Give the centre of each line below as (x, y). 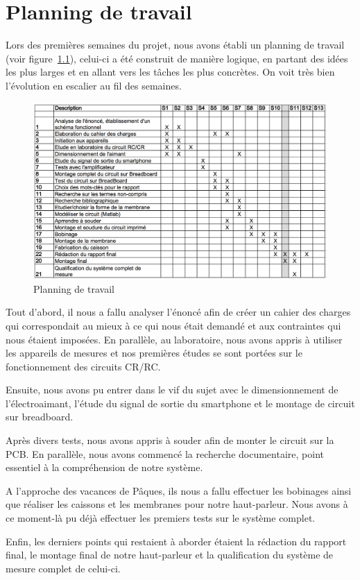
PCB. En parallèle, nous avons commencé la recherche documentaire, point (165, 453)
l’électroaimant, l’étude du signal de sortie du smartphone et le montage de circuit (180, 403)
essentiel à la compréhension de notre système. (104, 467)
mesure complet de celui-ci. (63, 568)
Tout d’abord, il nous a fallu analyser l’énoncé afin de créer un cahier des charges (178, 312)
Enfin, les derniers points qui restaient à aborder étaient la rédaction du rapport (176, 541)
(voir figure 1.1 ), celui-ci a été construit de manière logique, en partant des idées (177, 58)
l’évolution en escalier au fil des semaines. (94, 85)
